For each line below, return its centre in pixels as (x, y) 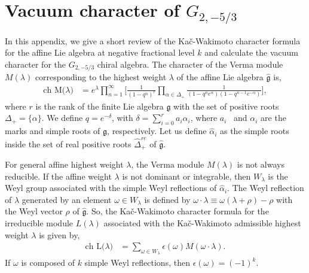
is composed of (48, 263)
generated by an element (67, 199)
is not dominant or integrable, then (186, 176)
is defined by (167, 199)
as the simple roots (254, 131)
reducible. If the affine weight (58, 176)
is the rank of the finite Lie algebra (100, 106)
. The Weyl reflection (266, 188)
